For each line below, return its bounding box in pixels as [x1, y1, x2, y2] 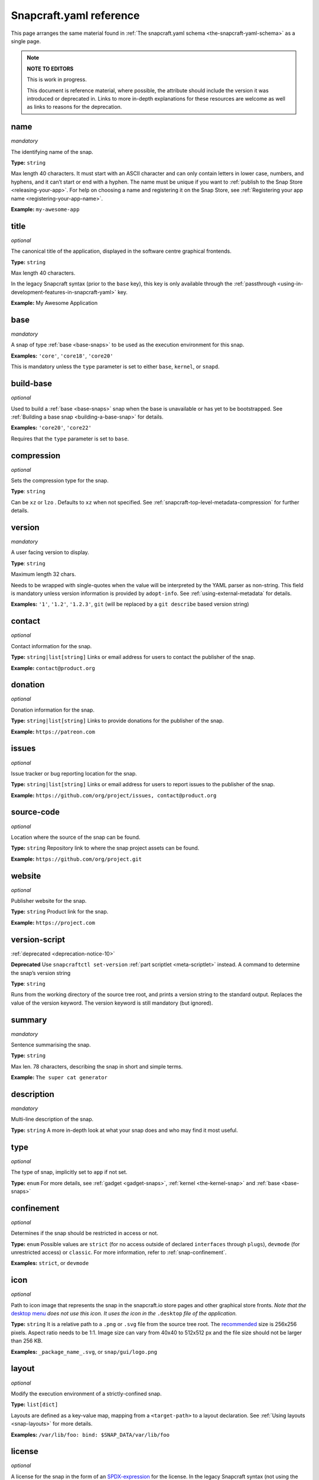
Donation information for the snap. [11, 706, 95, 713]
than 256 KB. [11, 1337, 43, 1344]
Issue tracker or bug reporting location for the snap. [11, 770, 137, 777]
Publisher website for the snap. [11, 897, 87, 905]
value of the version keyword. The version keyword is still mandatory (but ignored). [11, 999, 213, 1006]
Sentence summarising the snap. [11, 1041, 91, 1048]
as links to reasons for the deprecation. [27, 104, 122, 111]
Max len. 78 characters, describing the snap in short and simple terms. [11, 1063, 183, 1070]
